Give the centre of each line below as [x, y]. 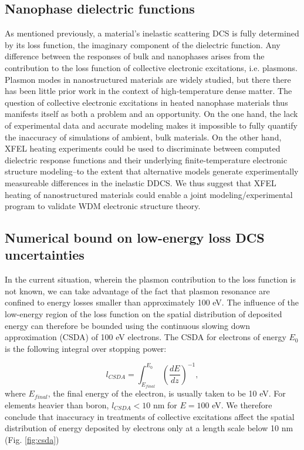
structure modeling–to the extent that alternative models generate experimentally [152, 171]
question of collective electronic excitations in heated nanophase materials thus [146, 102]
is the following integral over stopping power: [86, 348]
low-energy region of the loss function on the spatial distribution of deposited [143, 314]
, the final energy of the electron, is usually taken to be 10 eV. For [167, 393]
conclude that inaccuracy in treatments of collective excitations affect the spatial [150, 416]
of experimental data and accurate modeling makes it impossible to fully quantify [151, 125]
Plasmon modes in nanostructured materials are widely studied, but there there [148, 79]
